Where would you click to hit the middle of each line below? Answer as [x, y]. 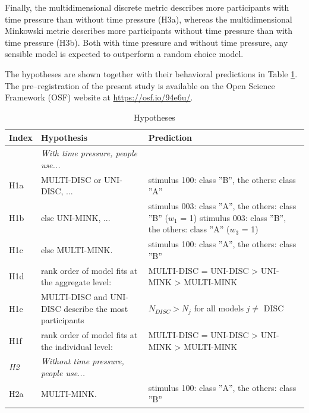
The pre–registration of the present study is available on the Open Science [140, 85]
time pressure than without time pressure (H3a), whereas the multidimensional [149, 19]
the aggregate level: [76, 282]
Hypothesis [64, 138]
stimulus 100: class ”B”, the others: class [222, 179]
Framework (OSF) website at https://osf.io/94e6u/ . [99, 97]
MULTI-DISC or [71, 179]
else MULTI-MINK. [77, 249]
